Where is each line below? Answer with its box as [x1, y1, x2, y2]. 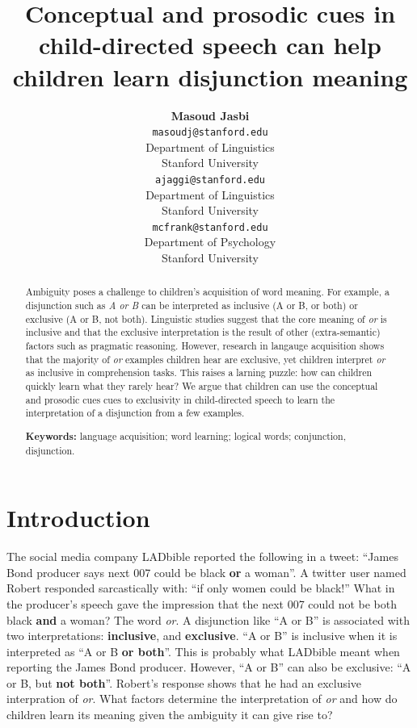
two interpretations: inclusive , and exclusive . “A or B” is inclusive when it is [6, 627, 398, 644]
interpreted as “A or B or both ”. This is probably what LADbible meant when [6, 642, 400, 659]
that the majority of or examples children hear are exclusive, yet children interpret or [25, 352, 385, 366]
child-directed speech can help [39, 28, 381, 61]
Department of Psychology [144, 233, 276, 250]
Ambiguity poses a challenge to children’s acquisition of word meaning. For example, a [25, 285, 390, 299]
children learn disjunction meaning [12, 60, 408, 93]
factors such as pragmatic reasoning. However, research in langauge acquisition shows [25, 339, 385, 353]
